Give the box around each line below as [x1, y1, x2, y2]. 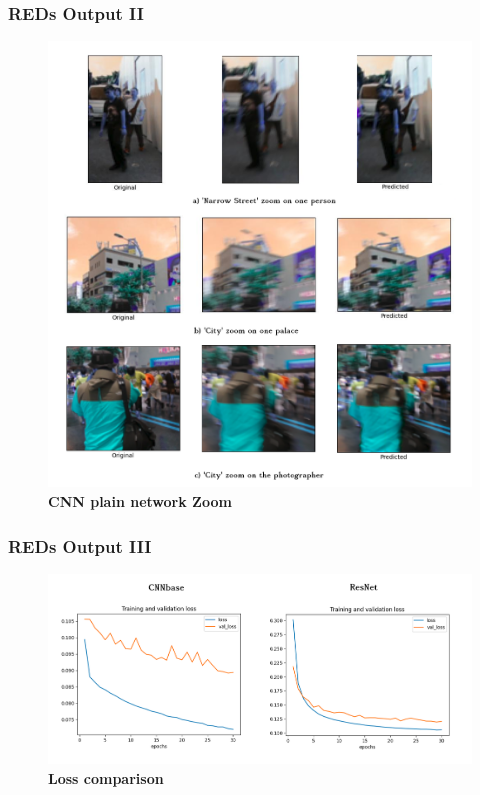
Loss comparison [48, 768, 164, 789]
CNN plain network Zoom [48, 491, 232, 512]
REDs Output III [8, 533, 152, 558]
